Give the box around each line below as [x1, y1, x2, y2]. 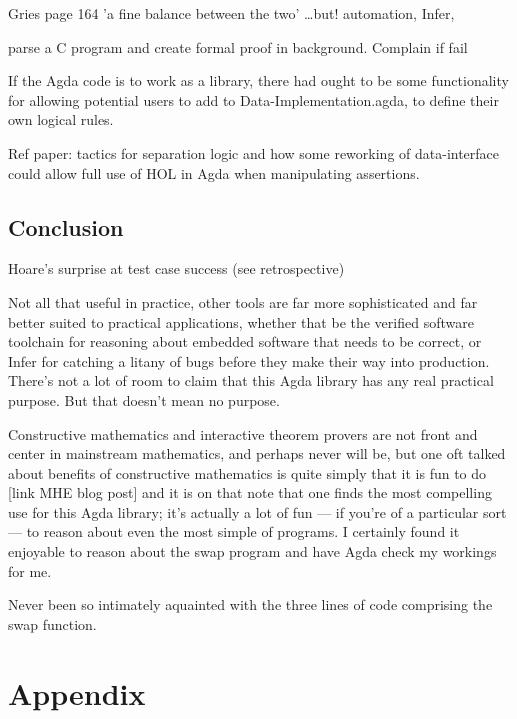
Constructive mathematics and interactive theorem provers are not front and [8, 423, 478, 444]
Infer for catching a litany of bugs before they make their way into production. [8, 350, 490, 371]
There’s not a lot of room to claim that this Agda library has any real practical [8, 370, 494, 391]
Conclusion [8, 211, 124, 242]
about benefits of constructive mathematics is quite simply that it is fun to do [8, 462, 487, 483]
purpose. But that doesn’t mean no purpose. [8, 389, 280, 410]
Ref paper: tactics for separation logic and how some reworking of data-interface [8, 142, 500, 163]
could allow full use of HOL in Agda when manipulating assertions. [8, 162, 420, 183]
